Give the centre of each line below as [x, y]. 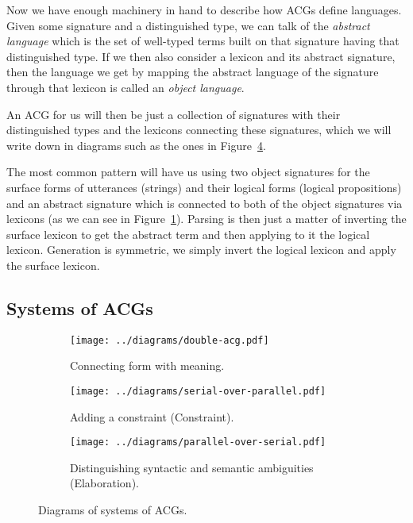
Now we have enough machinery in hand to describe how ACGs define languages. [204, 10]
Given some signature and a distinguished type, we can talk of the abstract [188, 25]
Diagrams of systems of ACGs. [113, 510]
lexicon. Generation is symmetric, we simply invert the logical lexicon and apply [201, 250]
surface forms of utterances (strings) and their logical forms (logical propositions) [204, 187]
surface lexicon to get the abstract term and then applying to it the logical [188, 234]
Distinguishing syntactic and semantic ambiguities [192, 467]
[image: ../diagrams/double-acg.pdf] [170, 340]
